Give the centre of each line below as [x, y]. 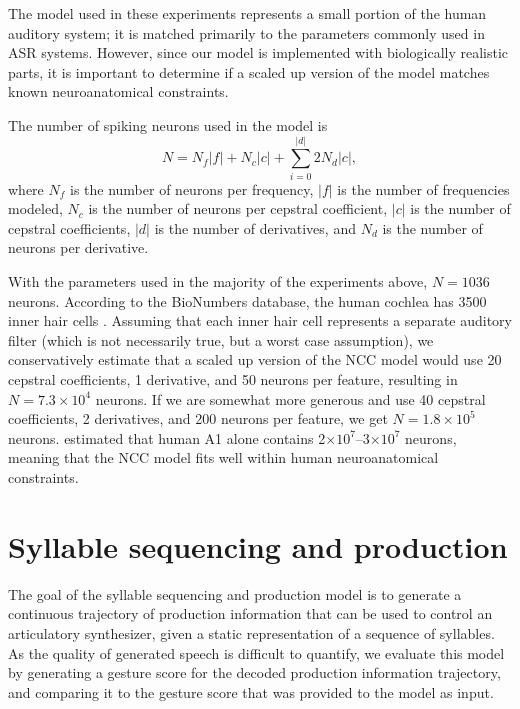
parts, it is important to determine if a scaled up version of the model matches [249, 71]
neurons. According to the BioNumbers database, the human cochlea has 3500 [247, 300]
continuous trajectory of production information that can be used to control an [250, 613]
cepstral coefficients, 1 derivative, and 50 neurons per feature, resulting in [233, 379]
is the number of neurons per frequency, [191, 188]
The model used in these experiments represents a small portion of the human [247, 13]
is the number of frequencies [423, 188]
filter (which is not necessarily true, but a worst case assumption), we [221, 339]
